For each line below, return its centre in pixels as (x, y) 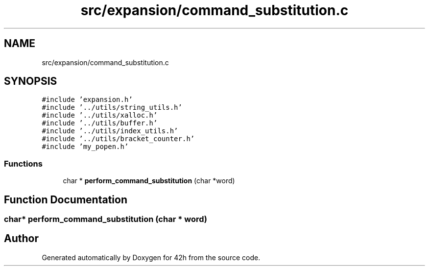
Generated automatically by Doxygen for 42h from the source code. (151, 257)
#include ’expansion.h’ (87, 100)
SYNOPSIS (31, 81)
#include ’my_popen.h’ (85, 147)
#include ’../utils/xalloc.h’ (100, 115)
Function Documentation (66, 199)
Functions (23, 163)
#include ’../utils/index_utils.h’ (110, 131)
